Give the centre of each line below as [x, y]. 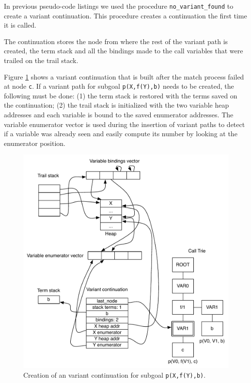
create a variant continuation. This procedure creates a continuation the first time [125, 15]
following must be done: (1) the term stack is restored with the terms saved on [121, 95]
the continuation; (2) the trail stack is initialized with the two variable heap [117, 105]
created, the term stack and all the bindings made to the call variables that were [124, 51]
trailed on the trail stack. [41, 60]
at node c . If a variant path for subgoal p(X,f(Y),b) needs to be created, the [119, 86]
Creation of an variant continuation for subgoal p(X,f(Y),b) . [115, 375]
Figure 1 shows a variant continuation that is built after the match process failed [124, 76]
